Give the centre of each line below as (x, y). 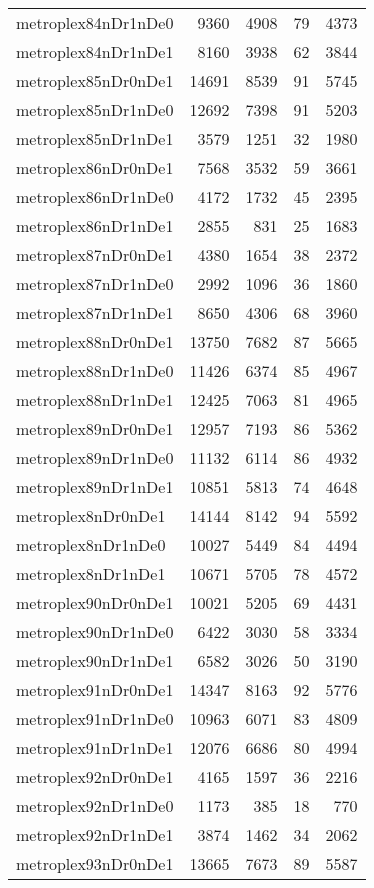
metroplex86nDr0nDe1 (95, 167)
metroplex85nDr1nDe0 (95, 109)
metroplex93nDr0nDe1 (95, 863)
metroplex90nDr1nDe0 (95, 631)
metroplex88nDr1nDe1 (95, 399)
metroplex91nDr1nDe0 (95, 718)
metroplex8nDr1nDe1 (91, 573)
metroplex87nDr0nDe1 (95, 254)
